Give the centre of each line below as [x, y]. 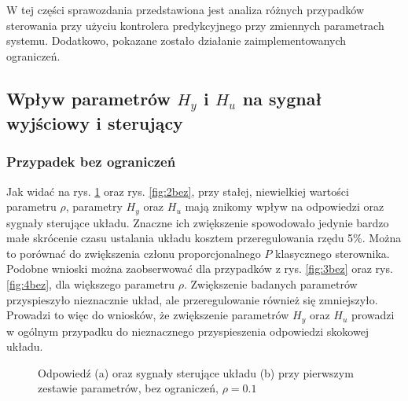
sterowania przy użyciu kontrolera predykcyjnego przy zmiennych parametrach [195, 25]
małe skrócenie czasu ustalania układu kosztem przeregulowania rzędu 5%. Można [204, 238]
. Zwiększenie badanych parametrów [270, 283]
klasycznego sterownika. [333, 253]
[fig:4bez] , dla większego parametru [91, 283]
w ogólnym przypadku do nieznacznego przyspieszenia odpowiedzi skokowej [188, 331]
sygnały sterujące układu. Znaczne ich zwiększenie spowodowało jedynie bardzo [198, 222]
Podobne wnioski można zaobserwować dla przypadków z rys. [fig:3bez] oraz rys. [200, 269]
